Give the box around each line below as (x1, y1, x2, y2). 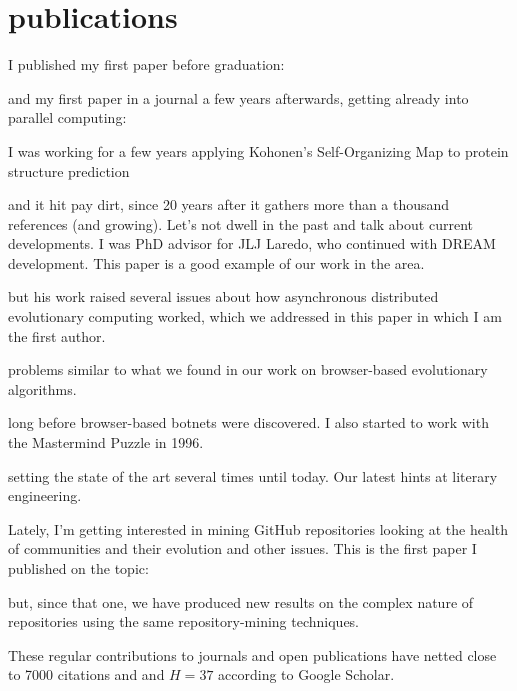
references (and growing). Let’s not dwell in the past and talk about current (8, 213, 473, 234)
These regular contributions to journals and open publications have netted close (8, 644, 497, 665)
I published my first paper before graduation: (8, 54, 285, 75)
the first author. (8, 325, 106, 346)
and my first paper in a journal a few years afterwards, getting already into (8, 87, 469, 108)
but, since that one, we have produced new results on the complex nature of (8, 591, 474, 612)
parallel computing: (8, 107, 127, 128)
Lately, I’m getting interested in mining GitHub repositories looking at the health (8, 518, 509, 539)
